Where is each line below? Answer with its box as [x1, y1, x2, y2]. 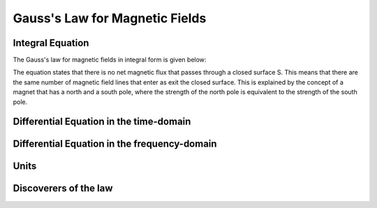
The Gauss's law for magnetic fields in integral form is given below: [13, 56, 207, 64]
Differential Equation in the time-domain [13, 116, 191, 128]
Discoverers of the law [13, 182, 113, 195]
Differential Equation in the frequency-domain [13, 138, 217, 150]
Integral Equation [13, 37, 89, 49]
